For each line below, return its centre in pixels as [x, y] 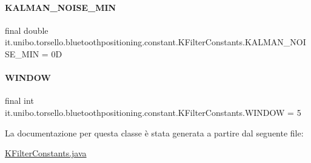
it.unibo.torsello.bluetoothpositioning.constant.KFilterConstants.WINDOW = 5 [153, 112]
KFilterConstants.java [46, 153]
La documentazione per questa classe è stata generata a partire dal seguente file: [154, 133]
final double [27, 30]
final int [19, 101]
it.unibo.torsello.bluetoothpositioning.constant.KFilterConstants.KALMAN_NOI [155, 42]
